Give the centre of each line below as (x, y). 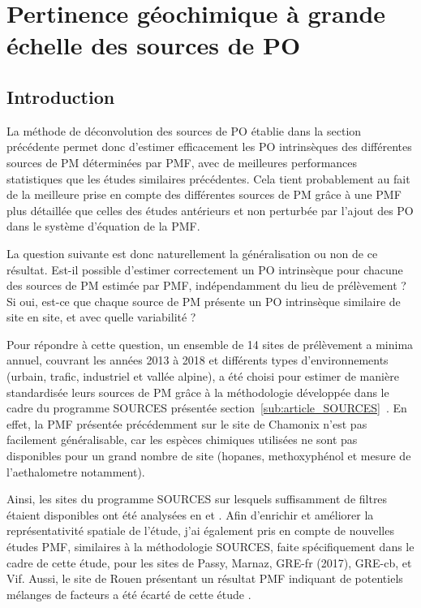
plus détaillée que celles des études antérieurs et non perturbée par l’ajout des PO (210, 210)
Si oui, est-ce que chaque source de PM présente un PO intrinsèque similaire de (204, 301)
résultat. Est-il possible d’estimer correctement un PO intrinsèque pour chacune (205, 269)
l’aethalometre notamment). (76, 471)
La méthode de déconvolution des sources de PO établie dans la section (184, 130)
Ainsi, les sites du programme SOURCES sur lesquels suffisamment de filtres (197, 499)
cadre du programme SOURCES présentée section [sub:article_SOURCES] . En (207, 408)
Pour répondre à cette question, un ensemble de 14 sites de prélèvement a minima (210, 344)
